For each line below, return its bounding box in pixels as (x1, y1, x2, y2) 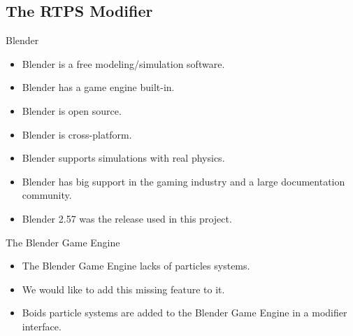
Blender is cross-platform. (22, 127, 132, 141)
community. (22, 188, 72, 202)
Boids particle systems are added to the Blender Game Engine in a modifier (22, 305, 347, 320)
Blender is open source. (22, 103, 122, 118)
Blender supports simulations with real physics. (22, 150, 225, 165)
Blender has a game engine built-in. (22, 80, 175, 94)
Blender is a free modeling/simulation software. (22, 56, 225, 71)
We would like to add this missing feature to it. (22, 281, 225, 296)
